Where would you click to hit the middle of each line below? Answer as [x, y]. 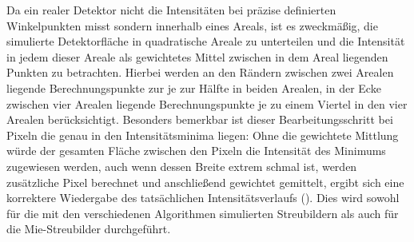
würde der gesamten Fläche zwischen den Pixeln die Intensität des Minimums [196, 151]
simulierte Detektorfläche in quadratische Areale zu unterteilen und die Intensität [206, 41]
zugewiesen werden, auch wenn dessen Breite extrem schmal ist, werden [182, 166]
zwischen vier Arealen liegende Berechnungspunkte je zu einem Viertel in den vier [207, 103]
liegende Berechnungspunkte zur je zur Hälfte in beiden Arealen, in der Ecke [194, 87]
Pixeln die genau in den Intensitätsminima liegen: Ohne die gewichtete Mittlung [203, 135]
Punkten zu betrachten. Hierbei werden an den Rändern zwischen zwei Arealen [200, 72]
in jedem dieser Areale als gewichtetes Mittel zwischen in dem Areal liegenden [197, 56]
